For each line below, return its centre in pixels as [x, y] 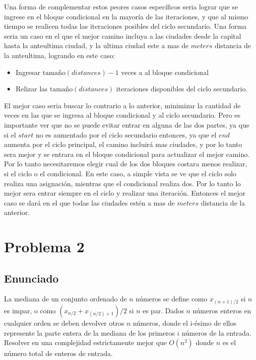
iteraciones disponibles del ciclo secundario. [182, 89]
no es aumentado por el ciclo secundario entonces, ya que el [126, 134]
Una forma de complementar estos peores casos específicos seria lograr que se [121, 6]
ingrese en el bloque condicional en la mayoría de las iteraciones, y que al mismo [126, 16]
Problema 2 [44, 247]
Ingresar [28, 72]
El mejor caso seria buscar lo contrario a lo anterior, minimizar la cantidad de [122, 105]
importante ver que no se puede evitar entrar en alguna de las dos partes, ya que [127, 124]
